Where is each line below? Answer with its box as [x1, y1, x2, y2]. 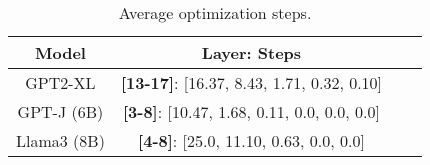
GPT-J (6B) [17, 100, 104, 123]
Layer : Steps [201, 41, 302, 64]
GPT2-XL [25, 71, 96, 94]
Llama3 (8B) [16, 129, 105, 152]
